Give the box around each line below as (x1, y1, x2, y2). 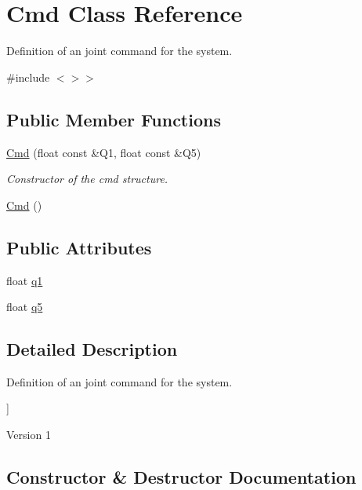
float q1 (6, 272, 43, 288)
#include (6, 68, 50, 85)
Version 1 (6, 426, 51, 443)
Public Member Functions (6, 107, 221, 131)
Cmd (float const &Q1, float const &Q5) (6, 144, 201, 160)
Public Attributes (6, 235, 152, 259)
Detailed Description (6, 337, 178, 361)
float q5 (6, 298, 43, 315)
